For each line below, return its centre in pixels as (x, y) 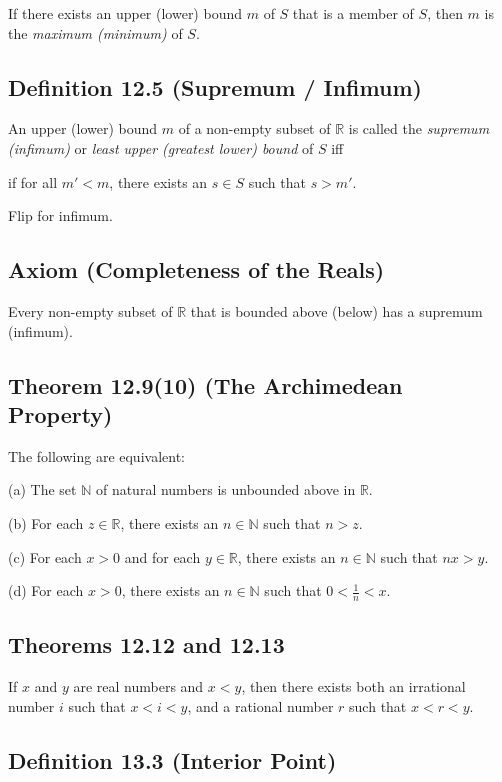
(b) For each (46, 522)
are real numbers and (138, 686)
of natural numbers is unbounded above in (225, 489)
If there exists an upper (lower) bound (125, 13)
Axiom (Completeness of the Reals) (196, 269)
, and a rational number (260, 705)
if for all (33, 181)
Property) (60, 413)
